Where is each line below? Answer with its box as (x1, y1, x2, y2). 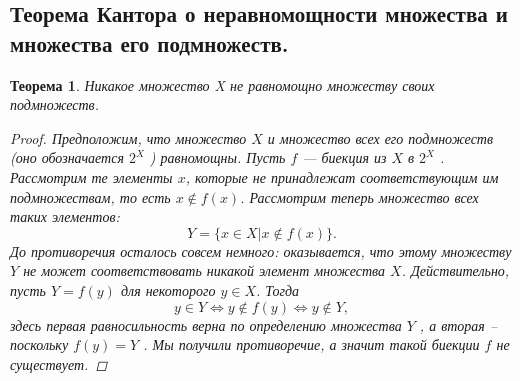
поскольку (10, 334, 69, 355)
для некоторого (120, 279, 216, 300)
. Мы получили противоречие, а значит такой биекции (143, 334, 480, 355)
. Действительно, (401, 260, 510, 281)
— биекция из (302, 147, 387, 168)
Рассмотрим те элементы (10, 166, 173, 187)
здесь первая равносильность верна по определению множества (10, 314, 402, 335)
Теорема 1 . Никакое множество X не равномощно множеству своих (10, 74, 435, 95)
